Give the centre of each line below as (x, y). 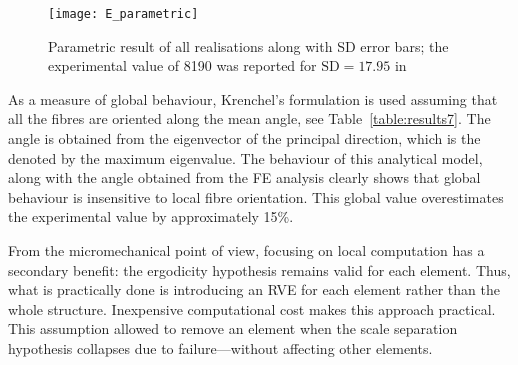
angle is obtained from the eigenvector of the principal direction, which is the (244, 138)
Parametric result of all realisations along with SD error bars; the (248, 45)
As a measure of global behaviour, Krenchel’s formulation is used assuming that (253, 98)
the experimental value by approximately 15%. (151, 216)
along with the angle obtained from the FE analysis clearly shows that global (244, 177)
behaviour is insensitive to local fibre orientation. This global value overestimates (256, 196)
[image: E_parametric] (123, 14)
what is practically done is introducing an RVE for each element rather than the (254, 289)
